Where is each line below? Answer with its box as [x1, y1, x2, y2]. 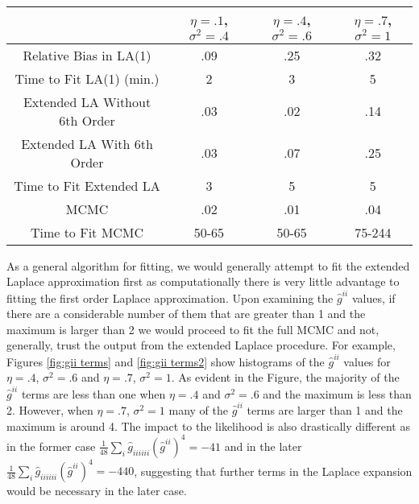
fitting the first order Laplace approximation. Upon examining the [6, 289, 334, 306]
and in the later [224, 437, 302, 454]
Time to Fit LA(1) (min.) [15, 68, 160, 88]
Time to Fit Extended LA [14, 176, 160, 195]
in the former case [6, 437, 96, 454]
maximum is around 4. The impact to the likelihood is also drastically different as [6, 417, 410, 434]
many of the [168, 402, 229, 419]
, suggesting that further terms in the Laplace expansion [134, 462, 413, 479]
